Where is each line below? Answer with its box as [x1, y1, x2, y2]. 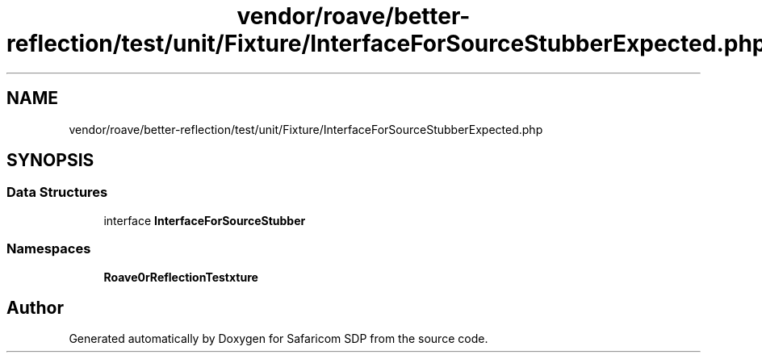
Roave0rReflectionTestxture [103, 269, 258, 284]
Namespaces [6, 240, 91, 257]
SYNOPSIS [6, 150, 94, 171]
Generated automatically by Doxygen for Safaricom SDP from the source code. [69, 332, 488, 346]
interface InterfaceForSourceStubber [103, 213, 306, 228]
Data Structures [6, 184, 108, 201]
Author [6, 297, 64, 318]
